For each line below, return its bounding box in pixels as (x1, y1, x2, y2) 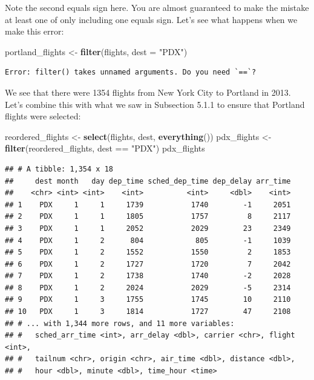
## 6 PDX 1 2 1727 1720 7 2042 (5, 259, 291, 268)
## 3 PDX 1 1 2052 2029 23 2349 (5, 224, 291, 233)
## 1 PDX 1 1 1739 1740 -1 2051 (5, 200, 291, 209)
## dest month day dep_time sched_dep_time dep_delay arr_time (5, 176, 291, 185)
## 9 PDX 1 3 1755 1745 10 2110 (5, 295, 291, 304)
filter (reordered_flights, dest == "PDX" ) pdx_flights (5, 142, 205, 155)
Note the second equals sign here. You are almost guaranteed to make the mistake (5, 1, 309, 13)
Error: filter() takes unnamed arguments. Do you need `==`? (5, 68, 257, 77)
